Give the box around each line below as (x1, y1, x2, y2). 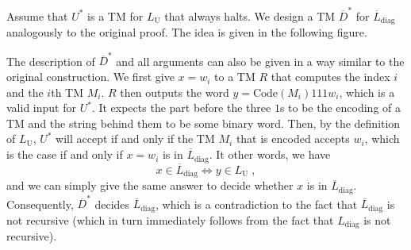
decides (94, 195, 130, 212)
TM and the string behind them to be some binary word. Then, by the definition (6, 114, 401, 131)
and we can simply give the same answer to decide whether (6, 177, 294, 194)
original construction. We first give (6, 68, 175, 85)
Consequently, (6, 195, 74, 212)
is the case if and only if (6, 146, 123, 163)
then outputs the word (120, 83, 229, 100)
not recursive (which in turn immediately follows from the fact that (6, 211, 334, 228)
